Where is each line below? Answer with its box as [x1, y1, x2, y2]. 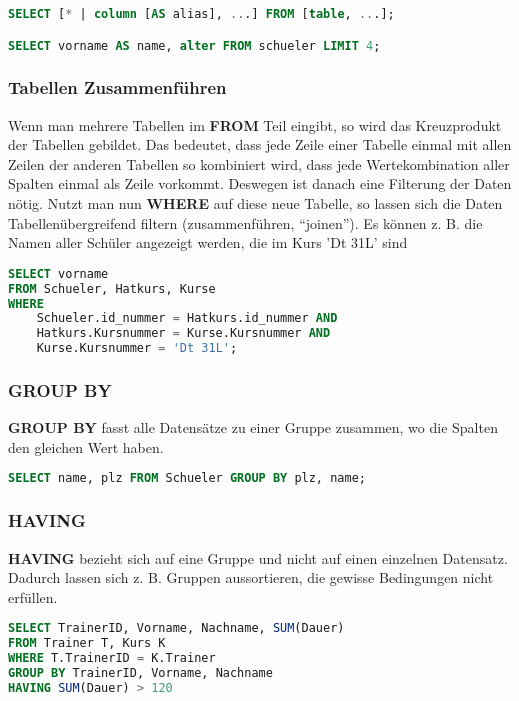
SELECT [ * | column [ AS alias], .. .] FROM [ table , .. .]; [8, 7, 395, 21]
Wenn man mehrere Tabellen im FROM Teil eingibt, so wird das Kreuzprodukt [8, 114, 502, 135]
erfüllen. [8, 586, 58, 607]
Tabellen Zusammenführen [8, 75, 227, 100]
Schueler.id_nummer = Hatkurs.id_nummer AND [36, 311, 338, 326]
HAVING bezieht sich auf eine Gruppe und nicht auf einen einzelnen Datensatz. [8, 547, 508, 568]
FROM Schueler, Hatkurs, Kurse [8, 281, 216, 296]
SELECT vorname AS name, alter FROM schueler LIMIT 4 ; [8, 38, 381, 53]
